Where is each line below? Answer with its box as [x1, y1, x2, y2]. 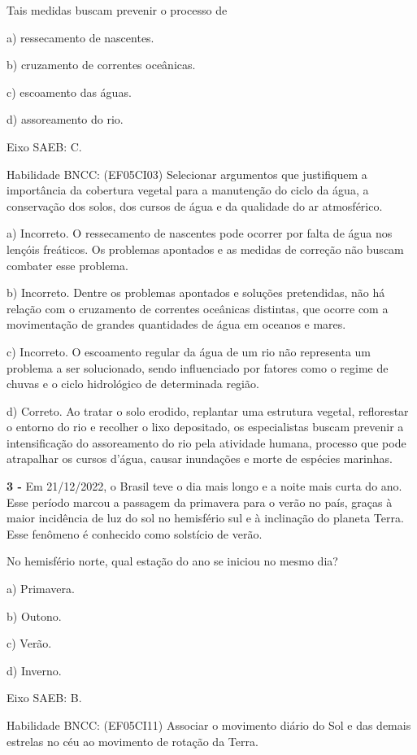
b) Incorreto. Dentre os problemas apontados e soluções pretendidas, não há [7, 284, 385, 301]
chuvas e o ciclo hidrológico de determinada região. [7, 375, 259, 392]
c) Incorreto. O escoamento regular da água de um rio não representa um [7, 343, 371, 360]
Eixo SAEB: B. [7, 689, 82, 706]
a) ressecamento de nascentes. [7, 28, 154, 46]
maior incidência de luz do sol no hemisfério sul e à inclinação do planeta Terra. [7, 509, 404, 526]
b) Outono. [7, 607, 62, 624]
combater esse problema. [7, 256, 128, 273]
